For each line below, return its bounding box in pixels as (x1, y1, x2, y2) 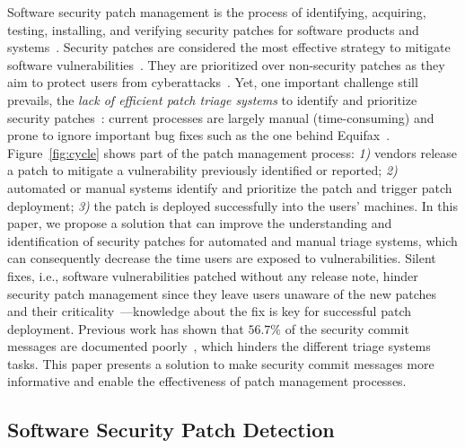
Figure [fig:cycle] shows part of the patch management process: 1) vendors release (7, 143, 457, 162)
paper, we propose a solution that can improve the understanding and (7, 214, 392, 233)
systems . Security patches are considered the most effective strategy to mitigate (7, 38, 451, 57)
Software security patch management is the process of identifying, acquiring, (7, 3, 426, 21)
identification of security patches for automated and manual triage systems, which (7, 231, 458, 250)
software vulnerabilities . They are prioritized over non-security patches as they (7, 55, 445, 74)
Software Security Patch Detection (7, 416, 335, 444)
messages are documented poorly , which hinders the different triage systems (7, 337, 431, 356)
